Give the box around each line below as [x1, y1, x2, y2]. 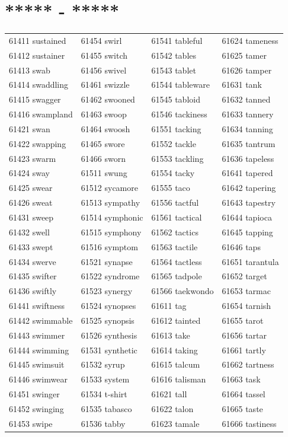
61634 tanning [222, 122, 273, 135]
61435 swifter [9, 270, 57, 282]
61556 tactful [151, 196, 199, 209]
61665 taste [222, 402, 263, 414]
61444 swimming [9, 343, 69, 356]
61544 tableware [151, 78, 210, 91]
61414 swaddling [9, 78, 69, 91]
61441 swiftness [9, 299, 65, 312]
